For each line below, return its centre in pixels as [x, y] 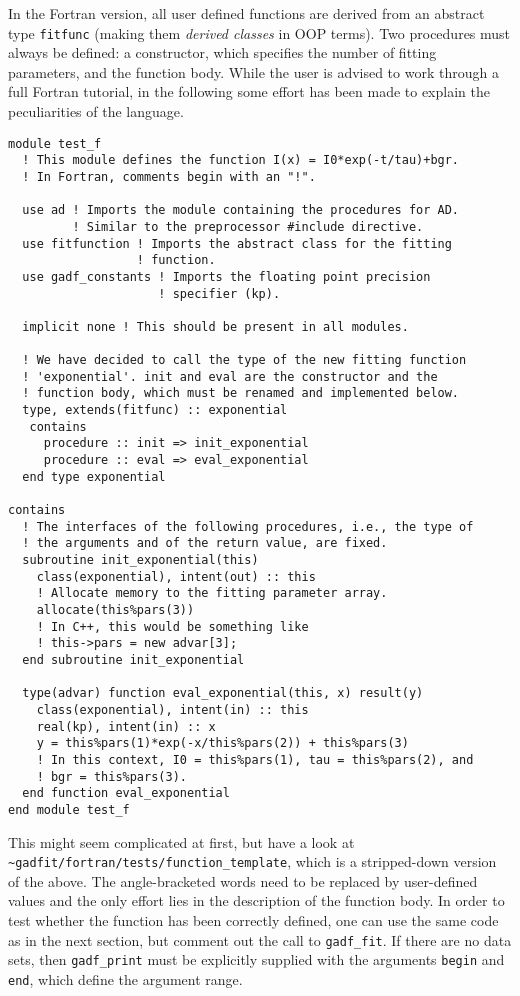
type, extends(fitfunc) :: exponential [155, 410]
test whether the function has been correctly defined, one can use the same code [253, 919]
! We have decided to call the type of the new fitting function [244, 360]
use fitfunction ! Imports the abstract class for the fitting [237, 243]
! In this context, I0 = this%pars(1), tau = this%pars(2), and [255, 759]
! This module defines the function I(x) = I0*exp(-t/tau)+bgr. [241, 160]
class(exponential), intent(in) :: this [172, 709]
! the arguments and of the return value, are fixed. [205, 543]
